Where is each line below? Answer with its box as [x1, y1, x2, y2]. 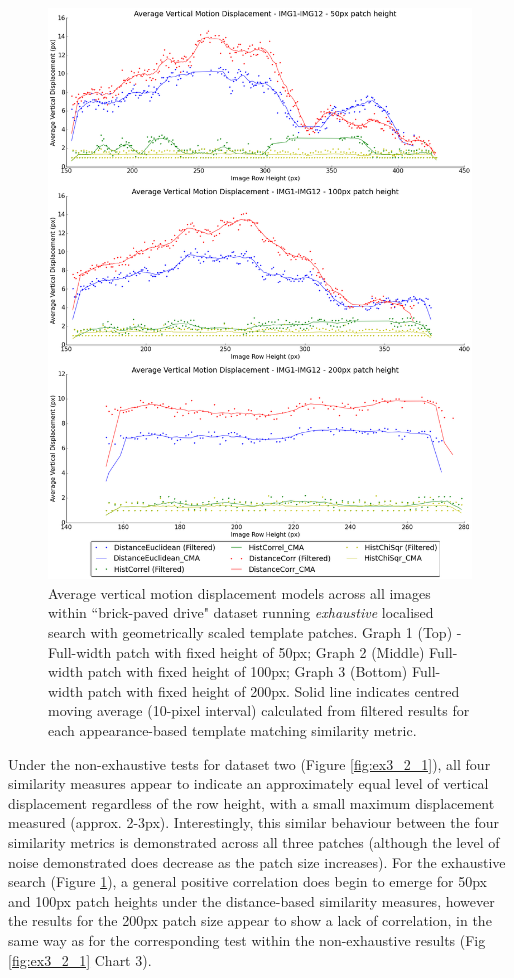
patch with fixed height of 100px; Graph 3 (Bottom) [87, 661, 408, 682]
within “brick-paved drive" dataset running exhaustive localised [48, 602, 434, 623]
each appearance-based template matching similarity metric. [48, 720, 417, 741]
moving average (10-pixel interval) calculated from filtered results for [48, 700, 470, 721]
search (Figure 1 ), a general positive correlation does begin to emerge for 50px [8, 871, 488, 892]
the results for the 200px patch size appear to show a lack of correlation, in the [8, 910, 492, 931]
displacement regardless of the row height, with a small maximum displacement [8, 792, 495, 813]
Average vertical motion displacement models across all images [48, 582, 431, 603]
